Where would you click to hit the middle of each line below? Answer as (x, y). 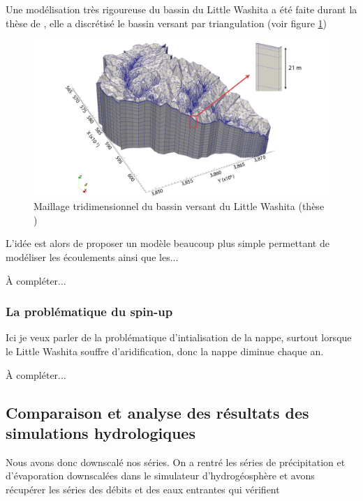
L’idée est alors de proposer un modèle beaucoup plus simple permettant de (168, 243)
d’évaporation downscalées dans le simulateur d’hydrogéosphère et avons (160, 476)
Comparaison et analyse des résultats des (157, 412)
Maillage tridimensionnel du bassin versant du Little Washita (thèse (179, 206)
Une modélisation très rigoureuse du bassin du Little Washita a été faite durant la (181, 9)
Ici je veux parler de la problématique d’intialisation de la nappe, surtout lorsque (179, 337)
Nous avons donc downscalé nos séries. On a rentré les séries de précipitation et (176, 462)
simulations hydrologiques (101, 432)
